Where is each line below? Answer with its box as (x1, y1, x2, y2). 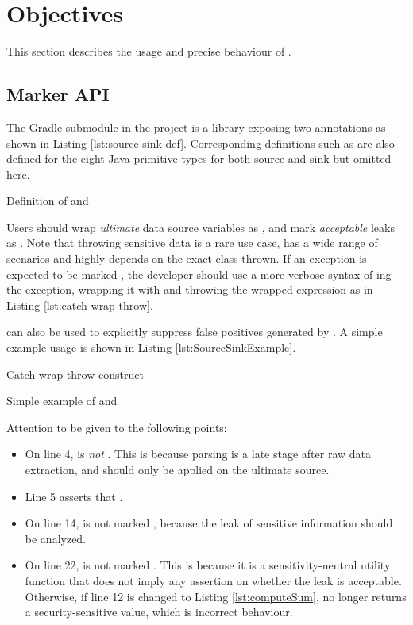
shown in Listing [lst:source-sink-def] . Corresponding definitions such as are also (6, 134, 395, 151)
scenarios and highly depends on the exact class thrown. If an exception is (6, 250, 367, 267)
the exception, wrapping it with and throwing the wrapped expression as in (6, 281, 373, 298)
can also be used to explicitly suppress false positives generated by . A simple (6, 323, 383, 340)
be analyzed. (25, 530, 87, 546)
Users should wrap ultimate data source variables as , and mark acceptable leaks (6, 218, 395, 235)
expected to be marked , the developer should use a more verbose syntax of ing (6, 265, 392, 282)
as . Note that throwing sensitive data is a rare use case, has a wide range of (6, 234, 378, 251)
